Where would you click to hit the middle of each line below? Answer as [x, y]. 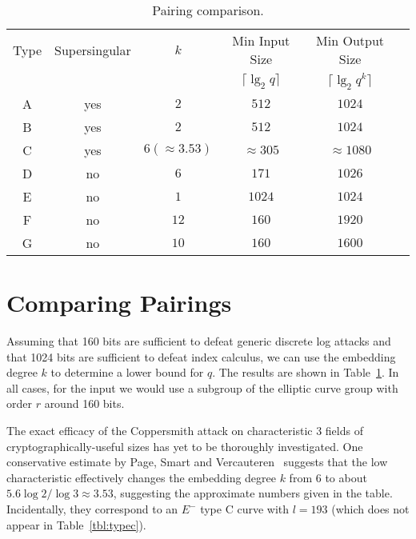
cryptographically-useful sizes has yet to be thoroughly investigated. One [185, 446]
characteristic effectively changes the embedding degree [141, 477]
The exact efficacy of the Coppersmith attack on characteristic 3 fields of [185, 431]
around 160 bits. [84, 403]
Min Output [350, 40]
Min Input [261, 40]
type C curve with [245, 509]
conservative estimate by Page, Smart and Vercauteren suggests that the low [197, 462]
